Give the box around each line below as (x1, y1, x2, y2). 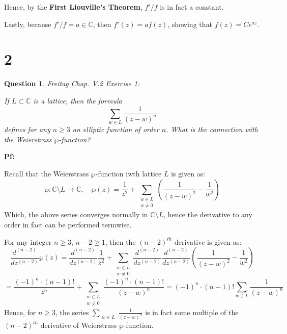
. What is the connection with (166, 124, 258, 135)
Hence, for (4, 306, 36, 317)
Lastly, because (4, 18, 51, 29)
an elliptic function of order (72, 124, 159, 135)
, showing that (167, 18, 212, 29)
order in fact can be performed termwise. (4, 219, 132, 230)
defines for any (4, 124, 50, 135)
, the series (55, 306, 89, 317)
